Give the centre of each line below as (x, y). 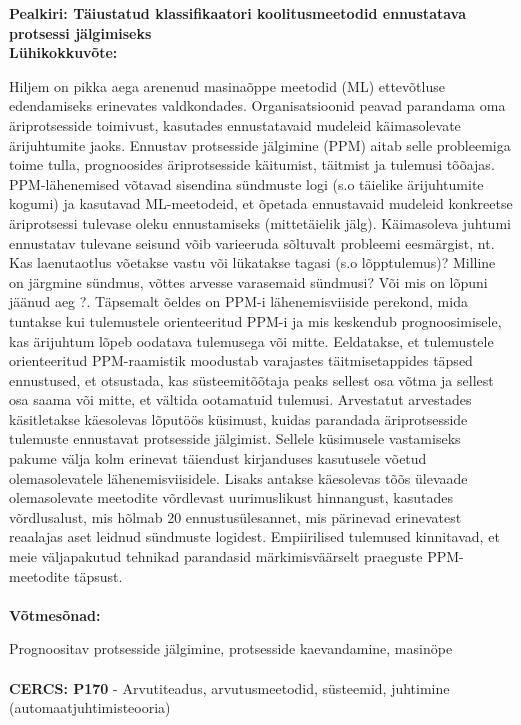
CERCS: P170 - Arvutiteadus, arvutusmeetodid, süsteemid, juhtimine (229, 687)
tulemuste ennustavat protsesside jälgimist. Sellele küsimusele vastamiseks (235, 438)
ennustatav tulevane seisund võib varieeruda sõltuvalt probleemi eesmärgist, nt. (252, 242)
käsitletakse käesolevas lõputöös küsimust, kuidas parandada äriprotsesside (238, 418)
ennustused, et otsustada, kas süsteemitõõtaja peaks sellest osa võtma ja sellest (251, 379)
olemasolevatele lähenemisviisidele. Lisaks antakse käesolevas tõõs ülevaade (238, 477)
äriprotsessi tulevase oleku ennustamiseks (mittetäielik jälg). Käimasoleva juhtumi (260, 222)
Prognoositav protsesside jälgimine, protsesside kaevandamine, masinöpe (231, 648)
